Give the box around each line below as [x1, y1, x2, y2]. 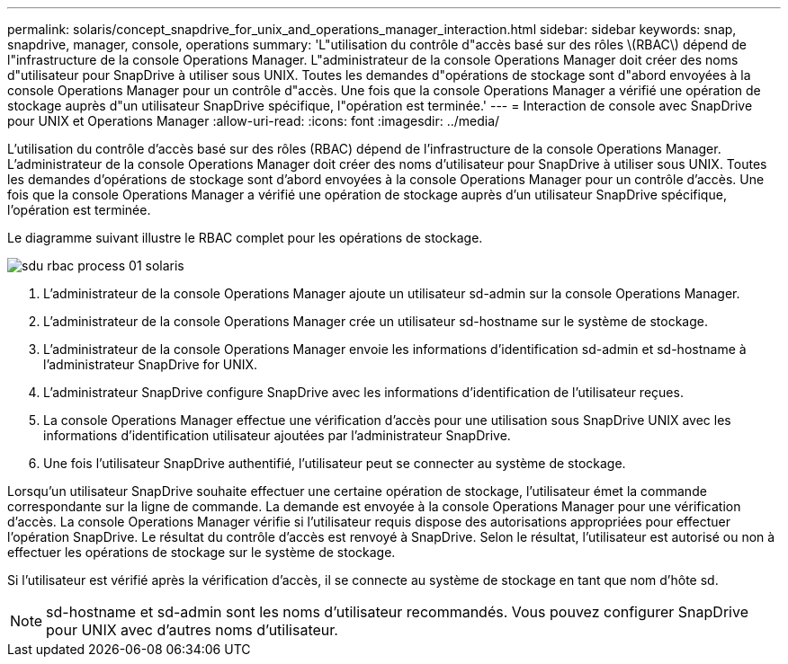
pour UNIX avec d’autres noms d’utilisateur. [46, 621, 338, 639]
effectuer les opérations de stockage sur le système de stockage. [7, 544, 396, 560]
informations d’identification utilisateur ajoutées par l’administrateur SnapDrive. [43, 428, 511, 443]
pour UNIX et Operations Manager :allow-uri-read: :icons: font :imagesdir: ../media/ [7, 113, 500, 128]
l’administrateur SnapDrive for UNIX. [43, 357, 258, 372]
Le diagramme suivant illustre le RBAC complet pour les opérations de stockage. [7, 230, 483, 245]
